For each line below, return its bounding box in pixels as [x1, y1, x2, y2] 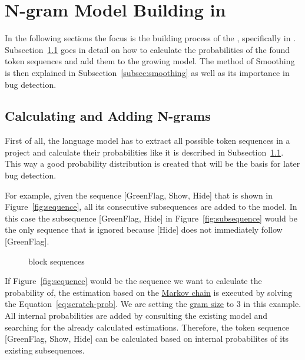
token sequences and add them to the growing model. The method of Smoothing [5, 55, 295, 67]
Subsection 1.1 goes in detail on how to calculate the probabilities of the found [5, 43, 290, 55]
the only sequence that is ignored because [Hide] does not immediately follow [5, 223, 283, 236]
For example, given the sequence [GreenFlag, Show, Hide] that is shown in [5, 189, 273, 201]
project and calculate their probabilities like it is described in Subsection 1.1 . [5, 146, 284, 158]
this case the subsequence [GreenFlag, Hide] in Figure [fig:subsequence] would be [5, 212, 297, 224]
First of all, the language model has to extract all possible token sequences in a [5, 134, 290, 147]
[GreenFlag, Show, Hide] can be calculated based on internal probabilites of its [5, 332, 289, 345]
